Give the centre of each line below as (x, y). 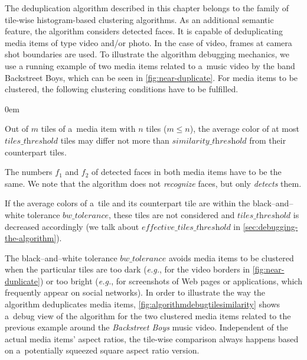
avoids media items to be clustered (231, 257)
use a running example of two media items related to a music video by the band (150, 65)
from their (268, 140)
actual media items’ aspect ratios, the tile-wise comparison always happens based (152, 338)
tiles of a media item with (88, 129)
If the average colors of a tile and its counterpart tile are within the (128, 203)
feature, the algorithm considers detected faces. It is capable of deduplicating (144, 31)
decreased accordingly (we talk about (72, 226)
